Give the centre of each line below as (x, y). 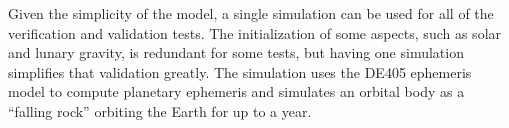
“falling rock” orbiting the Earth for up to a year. (160, 110)
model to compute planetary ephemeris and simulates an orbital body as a (236, 91)
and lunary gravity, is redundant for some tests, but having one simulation (236, 52)
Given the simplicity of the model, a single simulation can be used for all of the (251, 13)
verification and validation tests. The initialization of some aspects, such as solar (255, 32)
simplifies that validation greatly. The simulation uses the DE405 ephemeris (240, 71)
